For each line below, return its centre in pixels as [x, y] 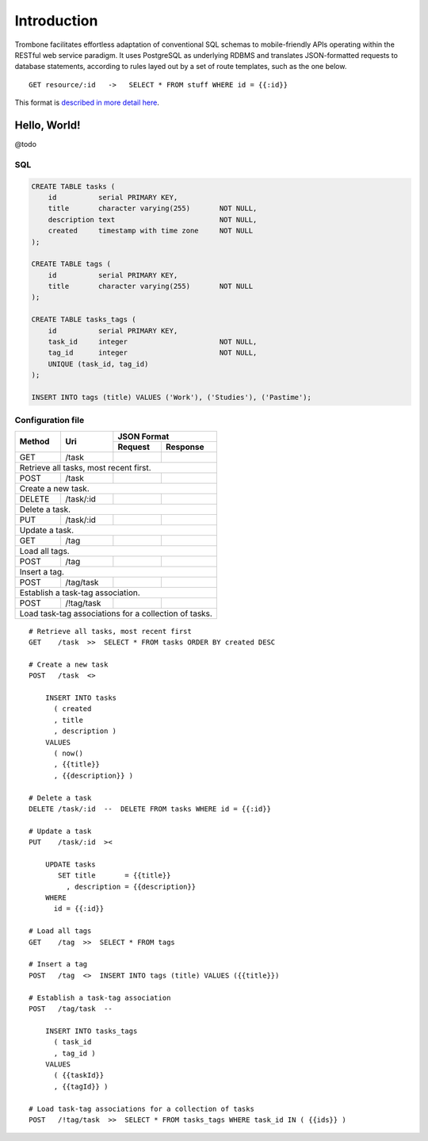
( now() [68, 753]
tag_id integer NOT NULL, [153, 353]
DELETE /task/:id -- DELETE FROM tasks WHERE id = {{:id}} [150, 809]
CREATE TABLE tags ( [71, 264]
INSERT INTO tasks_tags [91, 1031]
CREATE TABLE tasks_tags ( [84, 320]
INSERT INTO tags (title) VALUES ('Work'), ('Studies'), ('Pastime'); [172, 397]
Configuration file [50, 421]
